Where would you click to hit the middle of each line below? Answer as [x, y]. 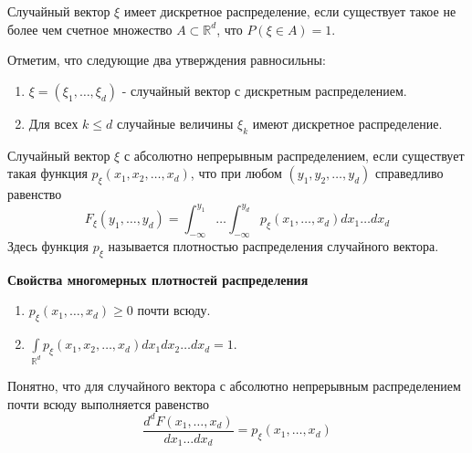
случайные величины [175, 123]
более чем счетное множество [90, 29]
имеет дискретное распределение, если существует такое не [290, 11]
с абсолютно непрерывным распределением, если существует [294, 155]
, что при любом [236, 173]
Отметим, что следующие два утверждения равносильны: [167, 60]
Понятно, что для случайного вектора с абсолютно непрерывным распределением [234, 385]
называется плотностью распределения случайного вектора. [273, 245]
